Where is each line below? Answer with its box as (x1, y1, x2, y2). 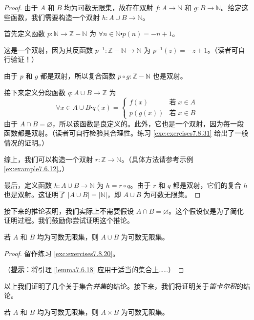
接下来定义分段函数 (4, 87, 65, 97)
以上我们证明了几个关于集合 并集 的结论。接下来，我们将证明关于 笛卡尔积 (4, 280, 236, 291)
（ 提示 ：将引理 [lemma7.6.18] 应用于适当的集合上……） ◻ (4, 264, 184, 275)
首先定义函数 (4, 28, 45, 39)
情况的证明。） (4, 137, 48, 147)
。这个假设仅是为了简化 (168, 205, 244, 216)
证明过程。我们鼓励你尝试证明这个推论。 (4, 215, 134, 225)
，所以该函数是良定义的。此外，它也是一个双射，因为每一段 (52, 118, 244, 128)
